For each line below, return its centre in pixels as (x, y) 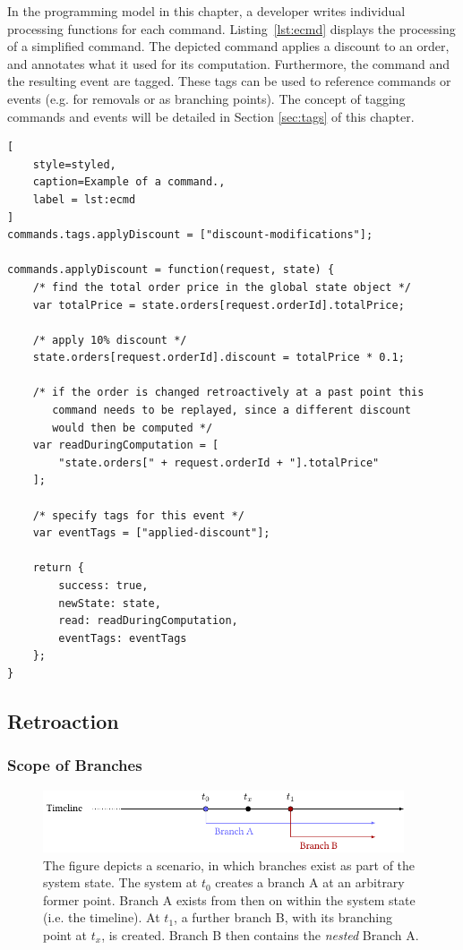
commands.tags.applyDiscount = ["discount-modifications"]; (190, 235)
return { (58, 568)
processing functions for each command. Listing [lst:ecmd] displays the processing (231, 28)
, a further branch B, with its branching (283, 917)
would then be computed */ (133, 428)
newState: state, (110, 603)
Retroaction (63, 720)
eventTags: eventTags (123, 638)
